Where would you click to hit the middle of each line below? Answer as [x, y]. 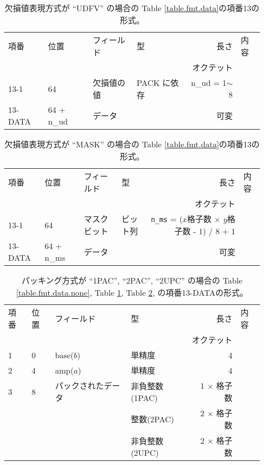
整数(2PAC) [152, 419]
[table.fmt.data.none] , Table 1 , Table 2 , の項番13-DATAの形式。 [132, 292]
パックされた [79, 385]
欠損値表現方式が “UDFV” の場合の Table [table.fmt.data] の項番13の [132, 8]
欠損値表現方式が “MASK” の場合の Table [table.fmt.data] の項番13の [132, 144]
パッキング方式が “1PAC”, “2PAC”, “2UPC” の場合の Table [132, 280]
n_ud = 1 [209, 83]
